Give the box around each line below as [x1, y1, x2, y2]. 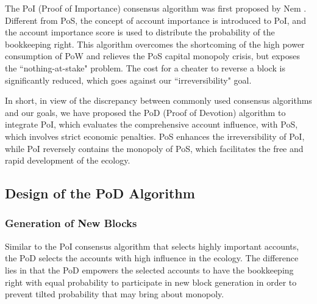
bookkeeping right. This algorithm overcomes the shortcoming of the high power [5, 37, 305, 50]
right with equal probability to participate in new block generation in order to [5, 275, 297, 288]
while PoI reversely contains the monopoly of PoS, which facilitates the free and [5, 142, 304, 154]
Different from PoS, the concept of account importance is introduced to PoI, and [5, 13, 306, 26]
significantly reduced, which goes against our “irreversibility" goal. [5, 73, 252, 86]
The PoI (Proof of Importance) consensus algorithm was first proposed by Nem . [5, 2, 307, 14]
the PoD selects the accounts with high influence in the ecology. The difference [5, 252, 299, 264]
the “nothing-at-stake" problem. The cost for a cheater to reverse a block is [5, 61, 285, 74]
